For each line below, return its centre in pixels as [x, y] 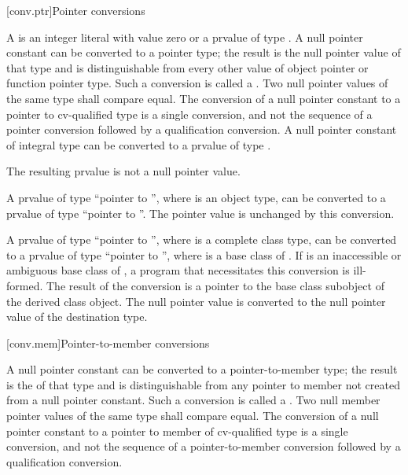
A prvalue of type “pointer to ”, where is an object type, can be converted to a [196, 197]
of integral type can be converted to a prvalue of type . [139, 144]
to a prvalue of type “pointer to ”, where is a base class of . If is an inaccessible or [204, 254]
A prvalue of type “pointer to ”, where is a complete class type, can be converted [202, 239]
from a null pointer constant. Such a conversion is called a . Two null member [193, 400]
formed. [25, 285]
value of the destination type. [77, 317]
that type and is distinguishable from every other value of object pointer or [187, 67]
